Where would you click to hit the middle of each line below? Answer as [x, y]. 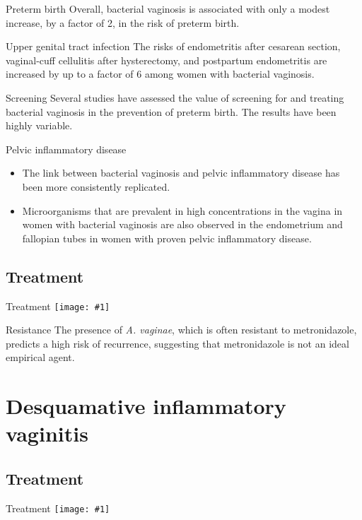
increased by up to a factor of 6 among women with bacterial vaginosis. [160, 74]
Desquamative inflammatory [146, 406]
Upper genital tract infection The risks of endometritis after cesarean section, [173, 46]
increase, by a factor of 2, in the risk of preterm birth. [123, 22]
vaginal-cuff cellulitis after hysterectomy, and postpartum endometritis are [167, 60]
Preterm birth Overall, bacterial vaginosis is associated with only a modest [168, 8]
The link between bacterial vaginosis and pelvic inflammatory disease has [181, 173]
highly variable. [39, 125]
